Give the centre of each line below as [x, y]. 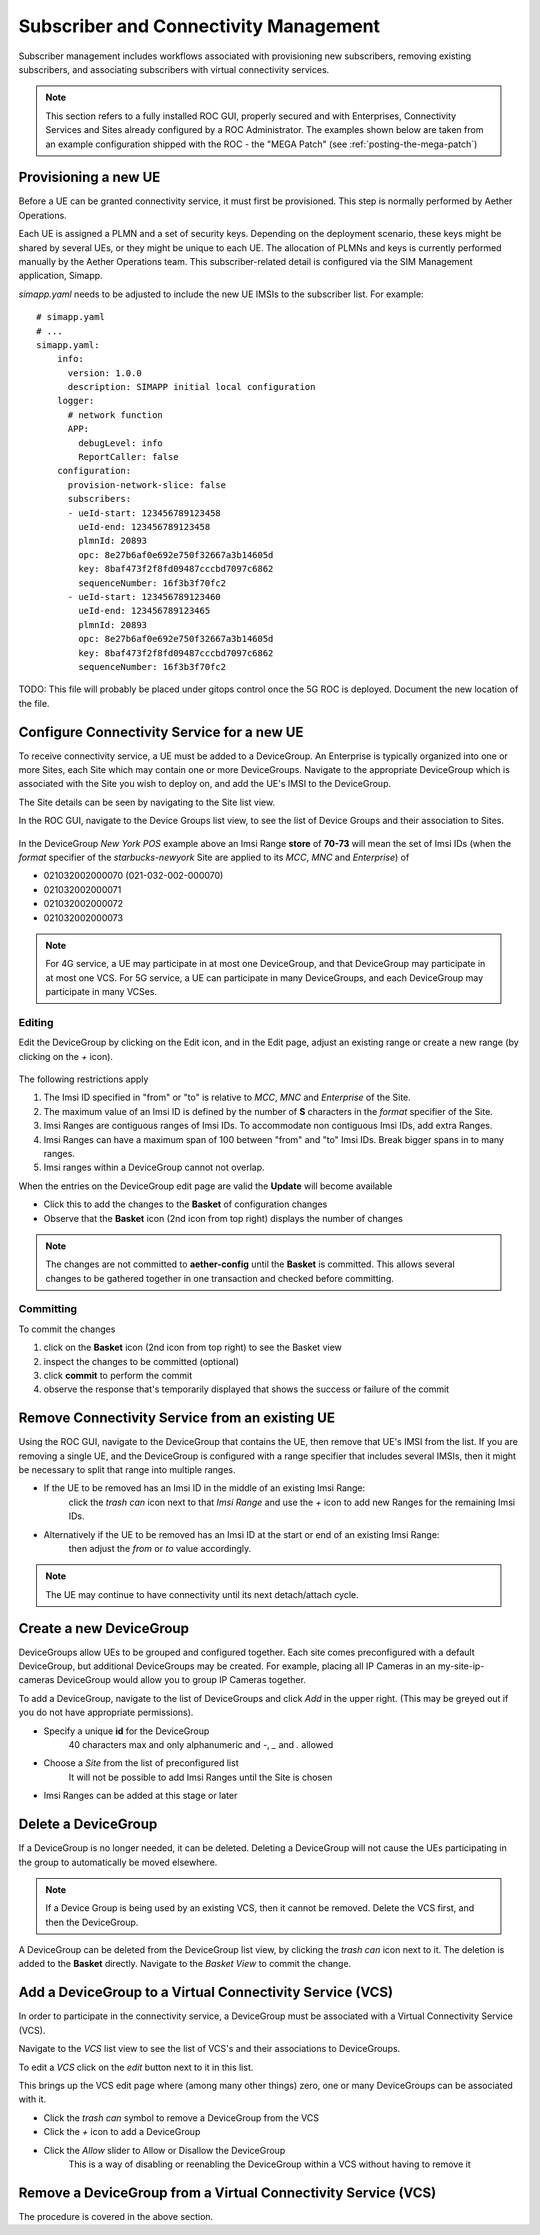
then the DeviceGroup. [92, 1922]
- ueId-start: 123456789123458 [144, 513]
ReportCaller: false [128, 457]
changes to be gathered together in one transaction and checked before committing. [220, 1278]
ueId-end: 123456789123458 [144, 526]
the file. [34, 703]
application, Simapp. [61, 276]
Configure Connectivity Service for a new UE [161, 731]
